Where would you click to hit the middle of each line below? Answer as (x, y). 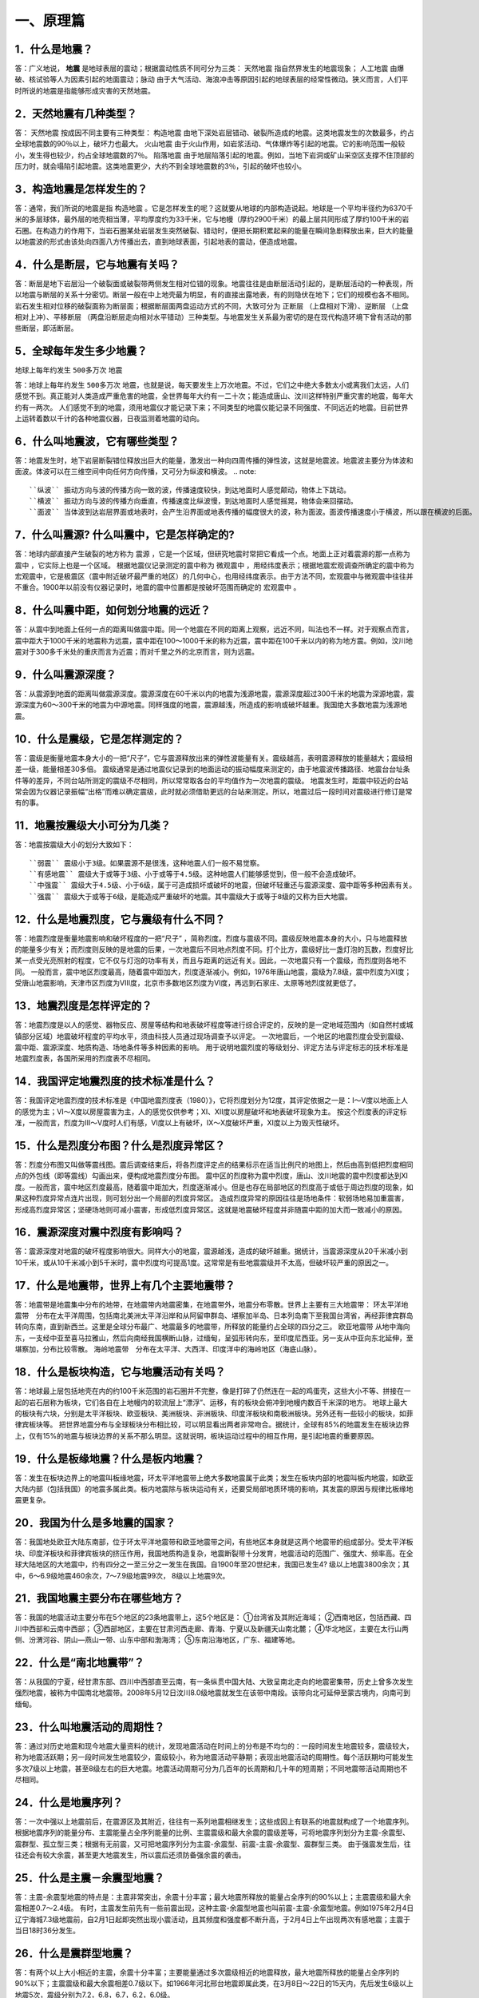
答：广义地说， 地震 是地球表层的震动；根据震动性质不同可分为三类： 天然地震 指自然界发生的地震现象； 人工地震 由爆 (210, 69)
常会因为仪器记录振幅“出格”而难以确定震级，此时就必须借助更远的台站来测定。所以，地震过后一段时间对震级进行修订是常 (214, 791)
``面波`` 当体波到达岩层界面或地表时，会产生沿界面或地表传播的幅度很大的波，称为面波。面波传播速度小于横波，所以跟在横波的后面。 (253, 512)
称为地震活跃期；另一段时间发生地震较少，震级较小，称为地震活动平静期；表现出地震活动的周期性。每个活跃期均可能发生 (214, 1757)
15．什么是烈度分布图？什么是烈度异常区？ (120, 1146)
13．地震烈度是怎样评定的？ (83, 1006)
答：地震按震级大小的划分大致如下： (74, 845)
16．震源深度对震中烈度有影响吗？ (99, 1232)
